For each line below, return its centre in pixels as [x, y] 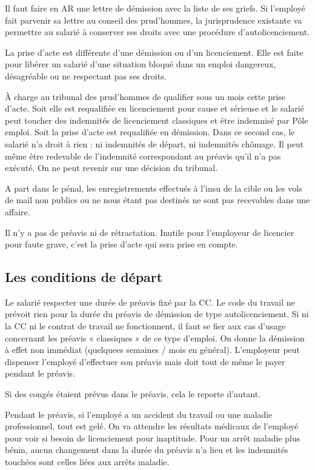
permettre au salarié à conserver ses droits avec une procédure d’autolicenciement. [157, 32]
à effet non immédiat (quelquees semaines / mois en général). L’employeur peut [153, 350]
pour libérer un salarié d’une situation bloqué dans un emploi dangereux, [141, 64]
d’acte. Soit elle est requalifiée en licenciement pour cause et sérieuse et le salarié [154, 108]
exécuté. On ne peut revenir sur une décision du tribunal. [111, 168]
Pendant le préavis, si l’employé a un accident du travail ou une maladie [139, 414]
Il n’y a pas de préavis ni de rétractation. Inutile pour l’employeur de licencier [150, 232]
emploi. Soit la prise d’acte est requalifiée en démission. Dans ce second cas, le [150, 132]
